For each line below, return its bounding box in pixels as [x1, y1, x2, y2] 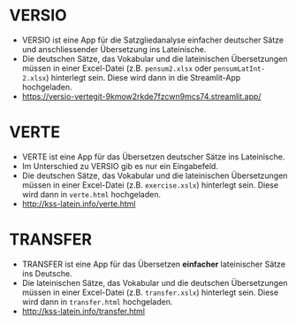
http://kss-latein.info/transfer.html [21, 306, 146, 316]
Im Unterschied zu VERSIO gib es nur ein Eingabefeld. [21, 160, 219, 171]
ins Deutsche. [21, 267, 72, 279]
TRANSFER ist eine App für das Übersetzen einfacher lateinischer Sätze [21, 259, 285, 269]
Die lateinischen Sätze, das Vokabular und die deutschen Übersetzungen [21, 277, 288, 288]
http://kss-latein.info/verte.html [21, 198, 136, 209]
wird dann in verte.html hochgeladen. [21, 189, 162, 199]
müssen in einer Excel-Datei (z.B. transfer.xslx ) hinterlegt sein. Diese [21, 287, 279, 298]
